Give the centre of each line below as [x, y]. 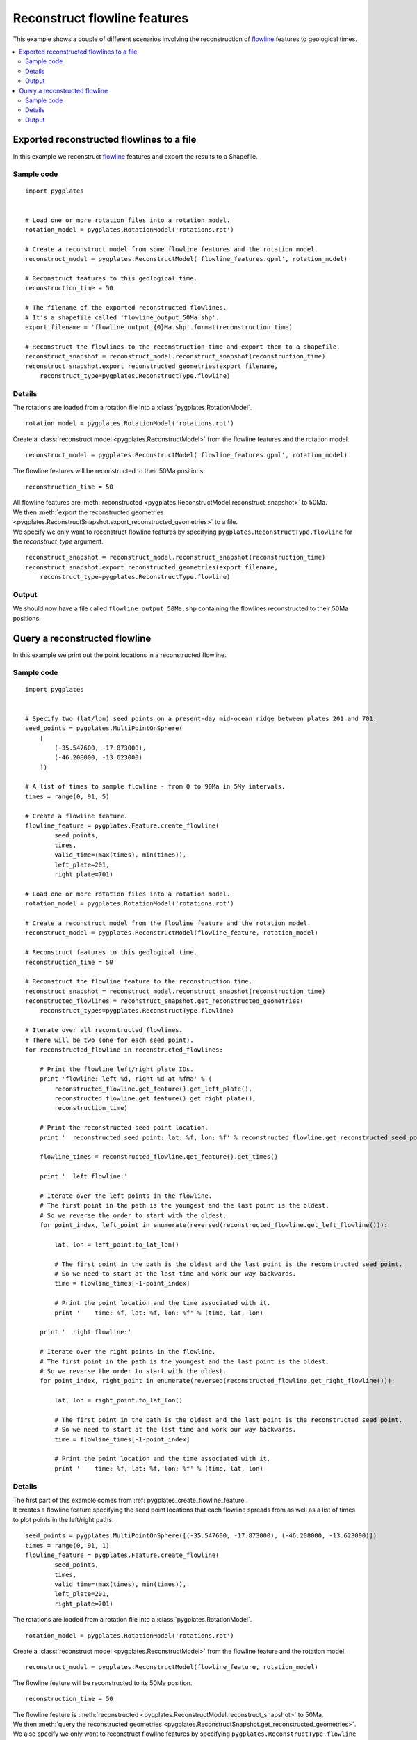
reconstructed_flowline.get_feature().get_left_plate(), [154, 1089]
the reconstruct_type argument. [58, 541]
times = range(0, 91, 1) [67, 1545]
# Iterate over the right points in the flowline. [128, 1352]
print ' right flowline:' [85, 1332]
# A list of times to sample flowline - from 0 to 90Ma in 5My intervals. [155, 787]
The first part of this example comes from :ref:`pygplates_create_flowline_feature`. [130, 1500]
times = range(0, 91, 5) [67, 796]
